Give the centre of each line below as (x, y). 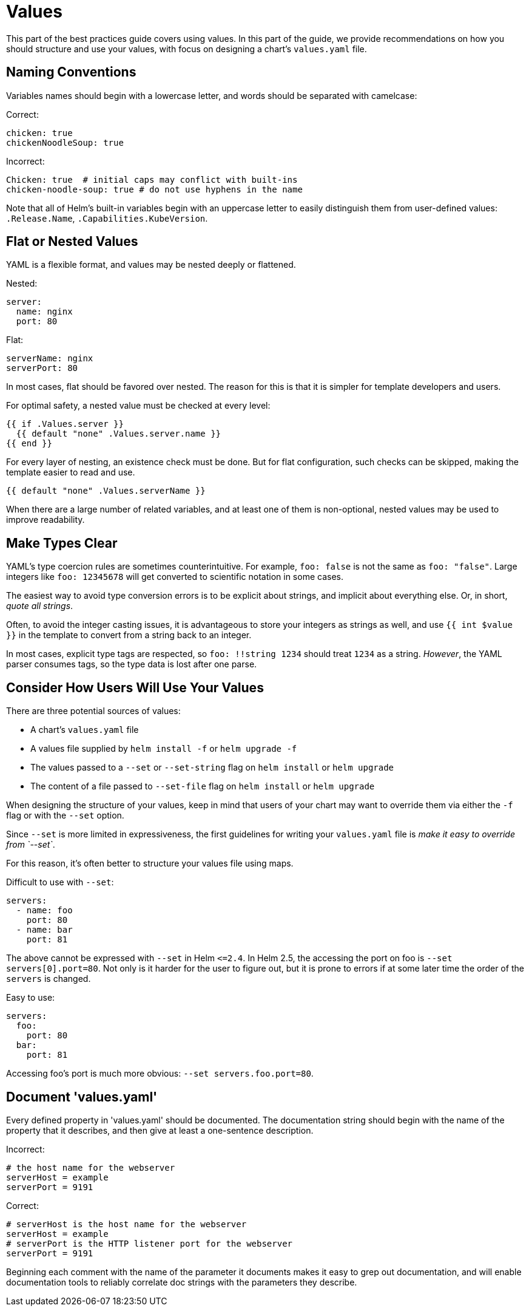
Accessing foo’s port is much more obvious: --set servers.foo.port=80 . (160, 1074)
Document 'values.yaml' (82, 1097)
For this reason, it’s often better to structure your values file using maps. (150, 863)
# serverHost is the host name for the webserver (126, 1224)
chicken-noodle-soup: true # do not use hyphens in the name (154, 189)
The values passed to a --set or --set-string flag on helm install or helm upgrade (212, 768)
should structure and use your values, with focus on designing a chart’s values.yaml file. (187, 49)
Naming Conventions (71, 72)
